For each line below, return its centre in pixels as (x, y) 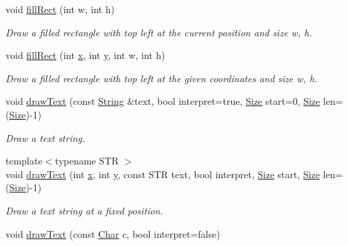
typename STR (87, 161)
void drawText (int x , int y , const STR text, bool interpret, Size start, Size (163, 174)
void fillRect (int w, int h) (60, 9)
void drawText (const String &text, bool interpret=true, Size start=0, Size (163, 101)
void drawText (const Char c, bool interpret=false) (113, 233)
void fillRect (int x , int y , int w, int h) (85, 55)
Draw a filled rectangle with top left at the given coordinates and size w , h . (162, 78)
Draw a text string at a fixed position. (84, 210)
